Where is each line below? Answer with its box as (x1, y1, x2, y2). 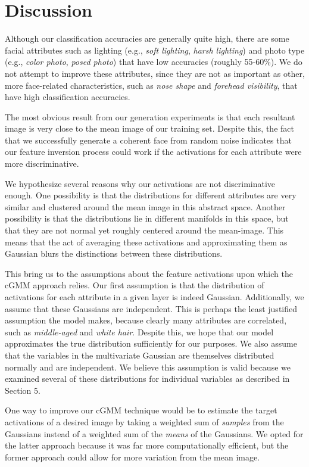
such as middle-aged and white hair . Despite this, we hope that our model (5, 325, 274, 338)
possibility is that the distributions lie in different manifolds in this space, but (5, 212, 289, 225)
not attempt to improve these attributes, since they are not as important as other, (5, 67, 305, 79)
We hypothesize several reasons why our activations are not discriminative (5, 177, 276, 189)
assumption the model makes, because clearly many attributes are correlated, (5, 314, 287, 326)
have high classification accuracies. (5, 91, 130, 103)
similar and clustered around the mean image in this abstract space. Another (5, 200, 286, 213)
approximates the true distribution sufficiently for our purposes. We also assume (5, 337, 297, 350)
